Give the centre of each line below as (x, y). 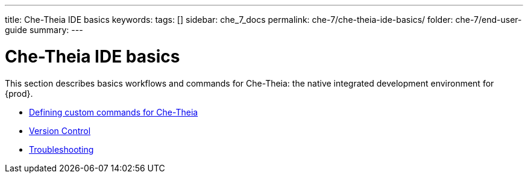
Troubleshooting (61, 149)
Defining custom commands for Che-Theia (114, 112)
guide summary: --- (44, 30)
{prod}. (19, 93)
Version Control (60, 130)
